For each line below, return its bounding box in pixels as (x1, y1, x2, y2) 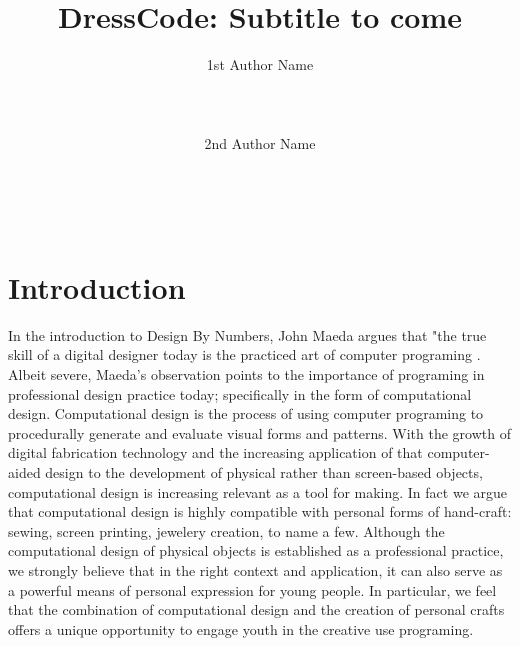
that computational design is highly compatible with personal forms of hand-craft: (8, 501, 512, 522)
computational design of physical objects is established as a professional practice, (8, 540, 504, 561)
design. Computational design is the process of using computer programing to (8, 403, 484, 424)
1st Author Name (206, 54, 314, 75)
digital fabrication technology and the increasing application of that (8, 442, 423, 463)
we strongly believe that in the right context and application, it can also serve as (8, 559, 503, 580)
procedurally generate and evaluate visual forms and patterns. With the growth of (8, 422, 511, 443)
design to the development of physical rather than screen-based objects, (45, 461, 483, 482)
